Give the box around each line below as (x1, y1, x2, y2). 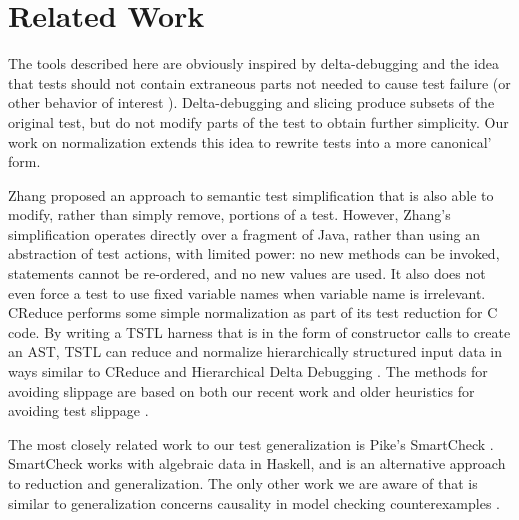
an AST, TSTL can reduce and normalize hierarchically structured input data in (8, 341, 503, 362)
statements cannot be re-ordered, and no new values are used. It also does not (8, 263, 486, 284)
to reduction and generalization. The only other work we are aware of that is (8, 473, 478, 493)
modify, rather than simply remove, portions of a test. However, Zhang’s (8, 204, 451, 225)
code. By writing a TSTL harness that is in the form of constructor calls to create (8, 321, 511, 342)
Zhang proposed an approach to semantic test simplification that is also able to (8, 184, 494, 205)
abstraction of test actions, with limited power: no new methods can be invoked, (8, 243, 500, 264)
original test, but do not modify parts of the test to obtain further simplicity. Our (8, 111, 509, 132)
